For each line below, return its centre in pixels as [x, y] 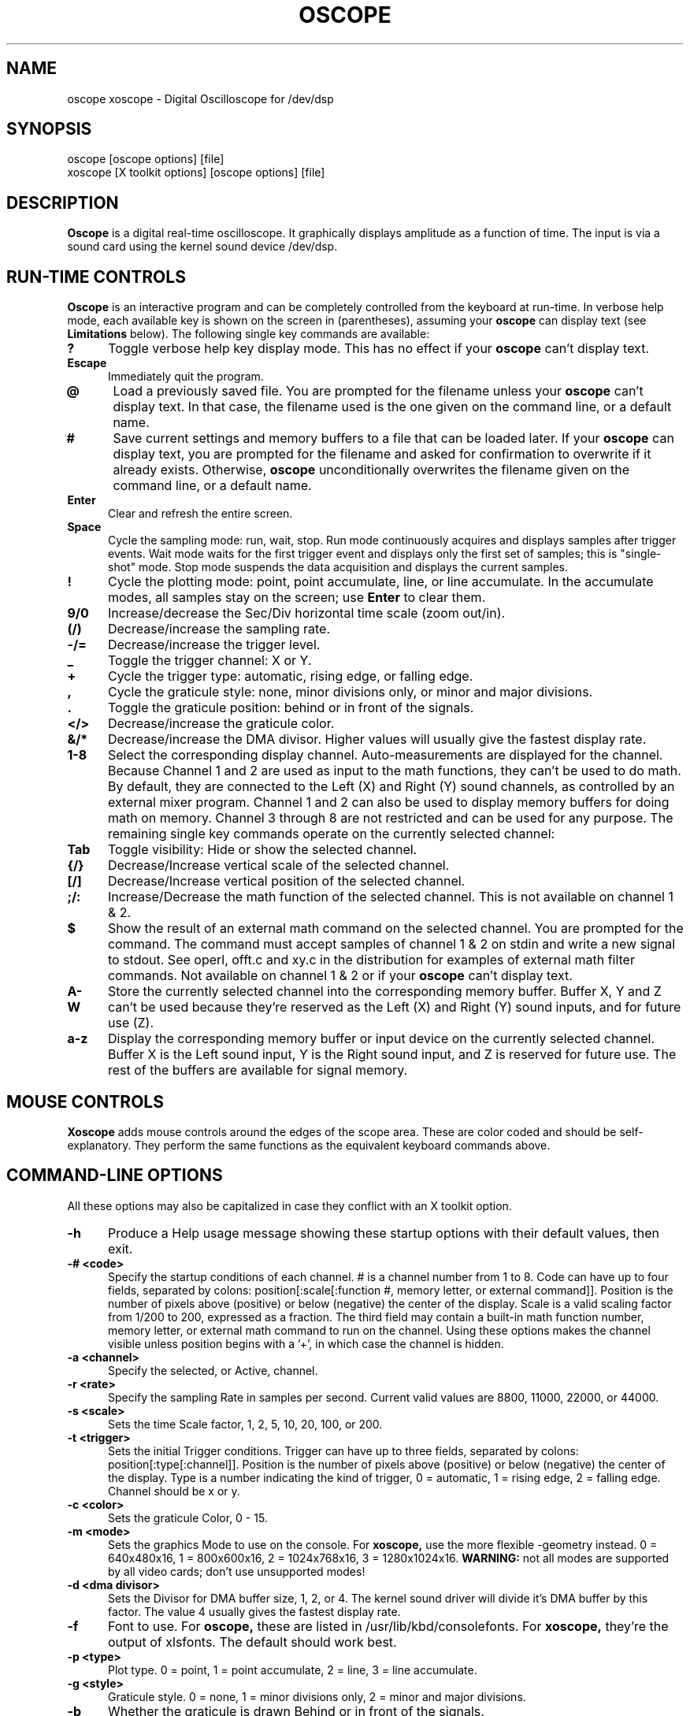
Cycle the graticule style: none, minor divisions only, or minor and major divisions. [350, 692]
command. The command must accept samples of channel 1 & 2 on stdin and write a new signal [391, 944]
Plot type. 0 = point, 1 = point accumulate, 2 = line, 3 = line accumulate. [293, 1670]
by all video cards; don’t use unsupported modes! [237, 1571]
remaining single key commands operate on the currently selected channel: [331, 834]
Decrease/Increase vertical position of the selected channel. [286, 881]
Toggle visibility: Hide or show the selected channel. [262, 850]
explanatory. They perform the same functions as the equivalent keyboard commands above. [309, 1145]
